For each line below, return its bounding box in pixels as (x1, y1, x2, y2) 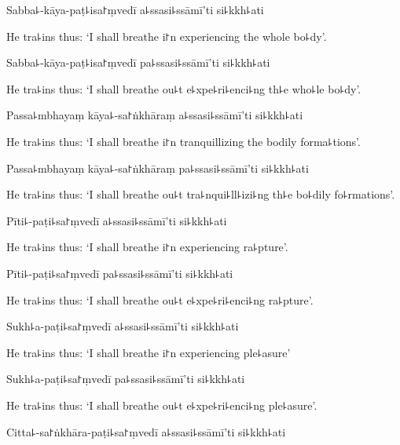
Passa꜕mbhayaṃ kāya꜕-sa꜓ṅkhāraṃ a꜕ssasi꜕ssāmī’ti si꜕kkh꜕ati (6, 107, 303, 123)
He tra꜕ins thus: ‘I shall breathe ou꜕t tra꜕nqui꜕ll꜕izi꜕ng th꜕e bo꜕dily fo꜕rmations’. (6, 186, 395, 202)
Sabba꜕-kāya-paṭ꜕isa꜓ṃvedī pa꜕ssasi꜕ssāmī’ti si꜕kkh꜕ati (6, 54, 270, 71)
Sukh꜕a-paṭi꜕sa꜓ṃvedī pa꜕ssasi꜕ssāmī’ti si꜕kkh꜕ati (6, 370, 245, 387)
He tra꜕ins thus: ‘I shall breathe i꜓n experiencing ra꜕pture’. (6, 239, 288, 255)
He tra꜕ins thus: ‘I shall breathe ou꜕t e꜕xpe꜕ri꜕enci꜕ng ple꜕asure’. (6, 396, 317, 413)
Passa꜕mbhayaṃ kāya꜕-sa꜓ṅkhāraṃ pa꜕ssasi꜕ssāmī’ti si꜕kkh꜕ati (6, 159, 309, 176)
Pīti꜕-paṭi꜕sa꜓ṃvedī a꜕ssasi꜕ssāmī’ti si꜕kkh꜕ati (6, 212, 227, 228)
